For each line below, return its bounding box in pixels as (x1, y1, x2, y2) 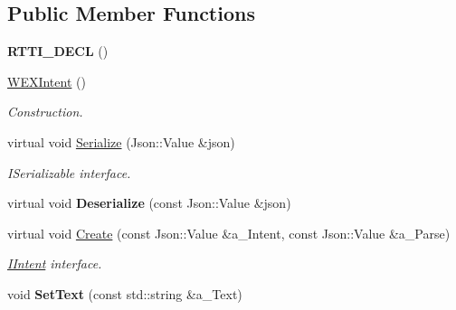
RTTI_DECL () (7, 42, 109, 61)
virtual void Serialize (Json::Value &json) (7, 132, 235, 151)
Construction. (7, 102, 83, 121)
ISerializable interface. (7, 163, 131, 182)
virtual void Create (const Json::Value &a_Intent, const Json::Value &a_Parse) (7, 223, 451, 242)
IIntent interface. (7, 254, 102, 273)
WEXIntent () (7, 71, 86, 90)
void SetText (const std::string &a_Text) (7, 284, 242, 303)
